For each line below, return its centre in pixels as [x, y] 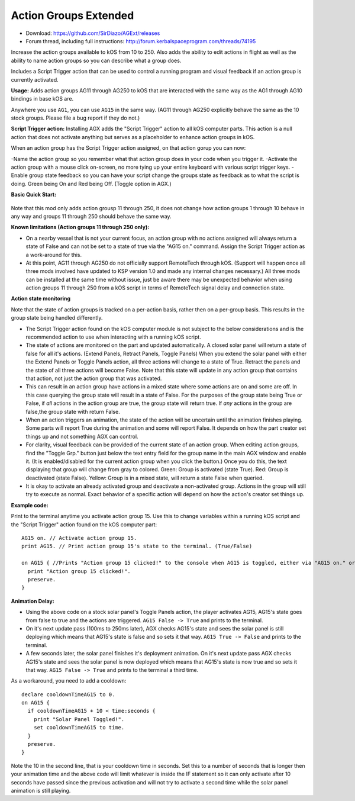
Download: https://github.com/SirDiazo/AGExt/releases [93, 33]
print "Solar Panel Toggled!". [79, 719]
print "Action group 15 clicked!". [79, 571]
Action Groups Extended [72, 15]
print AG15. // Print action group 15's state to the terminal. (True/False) [137, 546]
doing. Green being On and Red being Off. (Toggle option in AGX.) [91, 184]
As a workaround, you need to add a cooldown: [69, 681]
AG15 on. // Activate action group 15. [79, 538]
